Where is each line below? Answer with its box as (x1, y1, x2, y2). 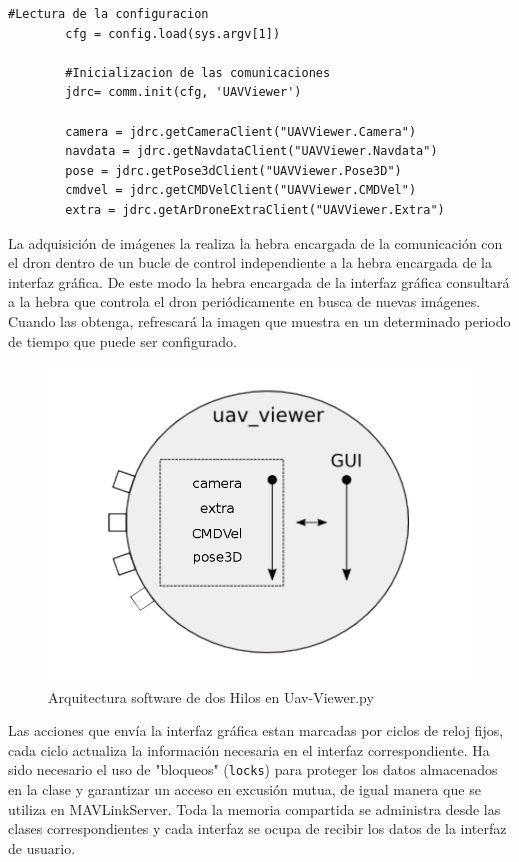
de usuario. (8, 837, 76, 858)
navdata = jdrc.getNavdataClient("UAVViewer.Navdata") (65, 144, 438, 159)
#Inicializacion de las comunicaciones (65, 65, 331, 80)
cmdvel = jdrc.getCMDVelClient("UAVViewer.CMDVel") (65, 183, 417, 198)
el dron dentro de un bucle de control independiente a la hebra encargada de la (8, 252, 492, 273)
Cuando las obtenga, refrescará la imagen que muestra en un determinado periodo (8, 310, 511, 331)
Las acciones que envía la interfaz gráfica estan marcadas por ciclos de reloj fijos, (8, 720, 504, 741)
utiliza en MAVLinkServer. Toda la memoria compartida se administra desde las (8, 798, 501, 819)
